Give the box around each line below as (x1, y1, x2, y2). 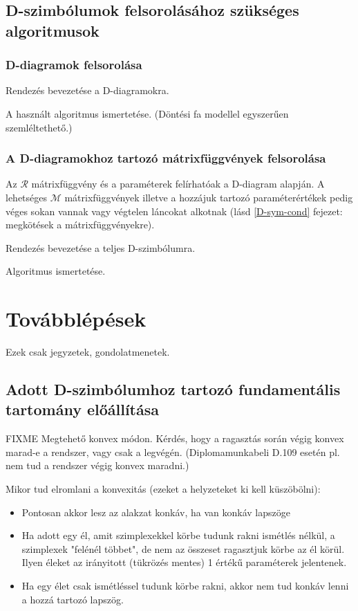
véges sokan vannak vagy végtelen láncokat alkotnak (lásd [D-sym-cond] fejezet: (6, 203, 343, 218)
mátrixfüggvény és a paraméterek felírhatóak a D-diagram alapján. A (31, 176, 325, 191)
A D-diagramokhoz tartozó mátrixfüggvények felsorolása (6, 149, 326, 167)
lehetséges (6, 190, 48, 204)
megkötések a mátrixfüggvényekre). (6, 217, 155, 232)
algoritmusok (6, 19, 100, 41)
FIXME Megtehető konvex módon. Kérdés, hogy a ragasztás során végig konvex (6, 431, 344, 446)
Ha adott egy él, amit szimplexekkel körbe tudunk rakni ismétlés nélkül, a (21, 528, 335, 542)
